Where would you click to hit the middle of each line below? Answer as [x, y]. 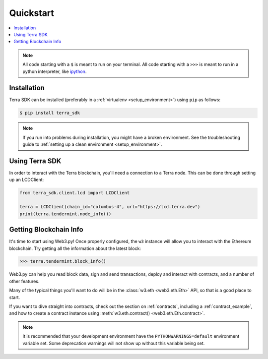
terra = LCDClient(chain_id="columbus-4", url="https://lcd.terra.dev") [110, 207]
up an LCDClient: [27, 180]
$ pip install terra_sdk [50, 113]
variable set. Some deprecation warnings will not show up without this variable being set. [114, 343]
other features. [24, 281]
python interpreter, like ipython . [55, 71]
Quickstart [32, 13]
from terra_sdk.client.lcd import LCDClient [75, 193]
